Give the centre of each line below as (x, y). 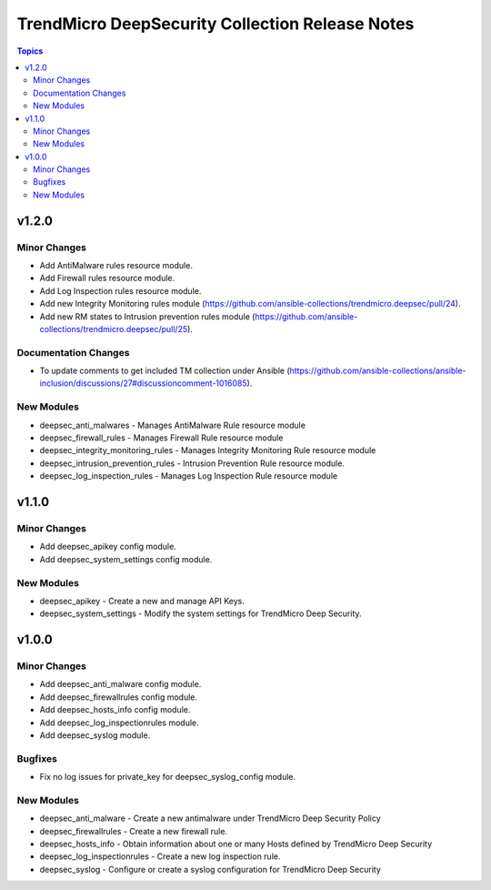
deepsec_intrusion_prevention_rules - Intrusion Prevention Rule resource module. (192, 463)
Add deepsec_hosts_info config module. (115, 710)
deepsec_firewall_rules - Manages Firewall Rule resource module (161, 438)
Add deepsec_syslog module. (95, 735)
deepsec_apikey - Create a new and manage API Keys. (142, 601)
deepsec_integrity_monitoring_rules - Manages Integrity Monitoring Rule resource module (208, 450)
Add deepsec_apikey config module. (108, 547)
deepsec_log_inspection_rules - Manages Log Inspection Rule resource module (189, 476)
